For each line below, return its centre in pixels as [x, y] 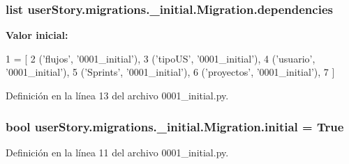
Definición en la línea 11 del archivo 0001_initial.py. [117, 152]
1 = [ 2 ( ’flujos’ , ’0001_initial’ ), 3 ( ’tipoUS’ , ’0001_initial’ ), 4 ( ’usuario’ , [161, 58]
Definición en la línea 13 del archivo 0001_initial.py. [117, 95]
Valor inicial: [37, 35]
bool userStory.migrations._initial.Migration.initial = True [175, 126]
